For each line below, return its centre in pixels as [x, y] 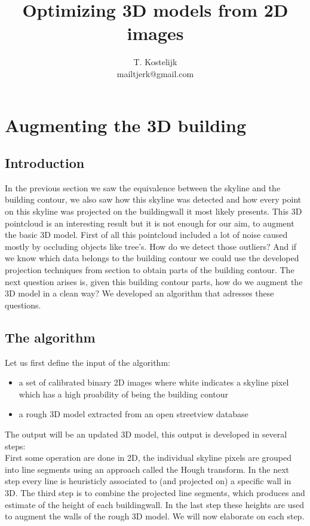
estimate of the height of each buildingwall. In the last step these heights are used [154, 504]
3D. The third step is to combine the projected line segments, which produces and [155, 492]
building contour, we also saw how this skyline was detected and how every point [153, 199]
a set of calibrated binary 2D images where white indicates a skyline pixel [154, 382]
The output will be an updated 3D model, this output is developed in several [146, 434]
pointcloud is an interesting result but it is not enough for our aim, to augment [150, 223]
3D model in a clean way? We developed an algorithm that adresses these [139, 293]
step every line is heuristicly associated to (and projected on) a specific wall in [148, 481]
